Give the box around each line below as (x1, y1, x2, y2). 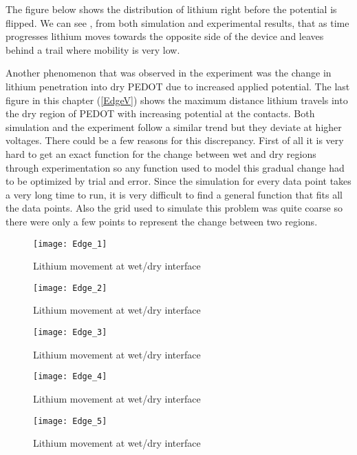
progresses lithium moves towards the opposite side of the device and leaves (6, 29, 324, 43)
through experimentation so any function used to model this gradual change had (6, 160, 345, 174)
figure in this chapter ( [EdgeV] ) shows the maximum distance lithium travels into (6, 92, 348, 107)
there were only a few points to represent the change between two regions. (6, 214, 318, 228)
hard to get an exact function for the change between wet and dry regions (6, 146, 316, 161)
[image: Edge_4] (33, 372, 107, 382)
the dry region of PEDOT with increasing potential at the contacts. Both (6, 106, 315, 121)
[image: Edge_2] (33, 283, 107, 293)
